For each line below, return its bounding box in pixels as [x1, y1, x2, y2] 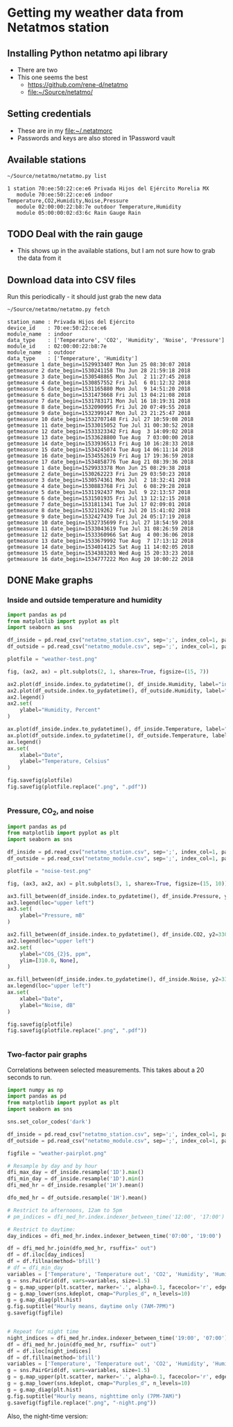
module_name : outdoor [7, 349, 76, 356]
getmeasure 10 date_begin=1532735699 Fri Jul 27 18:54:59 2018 [7, 519, 194, 526]
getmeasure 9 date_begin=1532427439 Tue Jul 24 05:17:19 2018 [7, 513, 191, 520]
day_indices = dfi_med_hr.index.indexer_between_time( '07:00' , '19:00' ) [7, 1232, 222, 1239]
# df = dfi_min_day [7, 1264, 64, 1271]
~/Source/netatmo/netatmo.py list [7, 172, 107, 179]
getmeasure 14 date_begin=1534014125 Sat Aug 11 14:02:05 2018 [7, 544, 194, 551]
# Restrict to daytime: [7, 1225, 76, 1233]
